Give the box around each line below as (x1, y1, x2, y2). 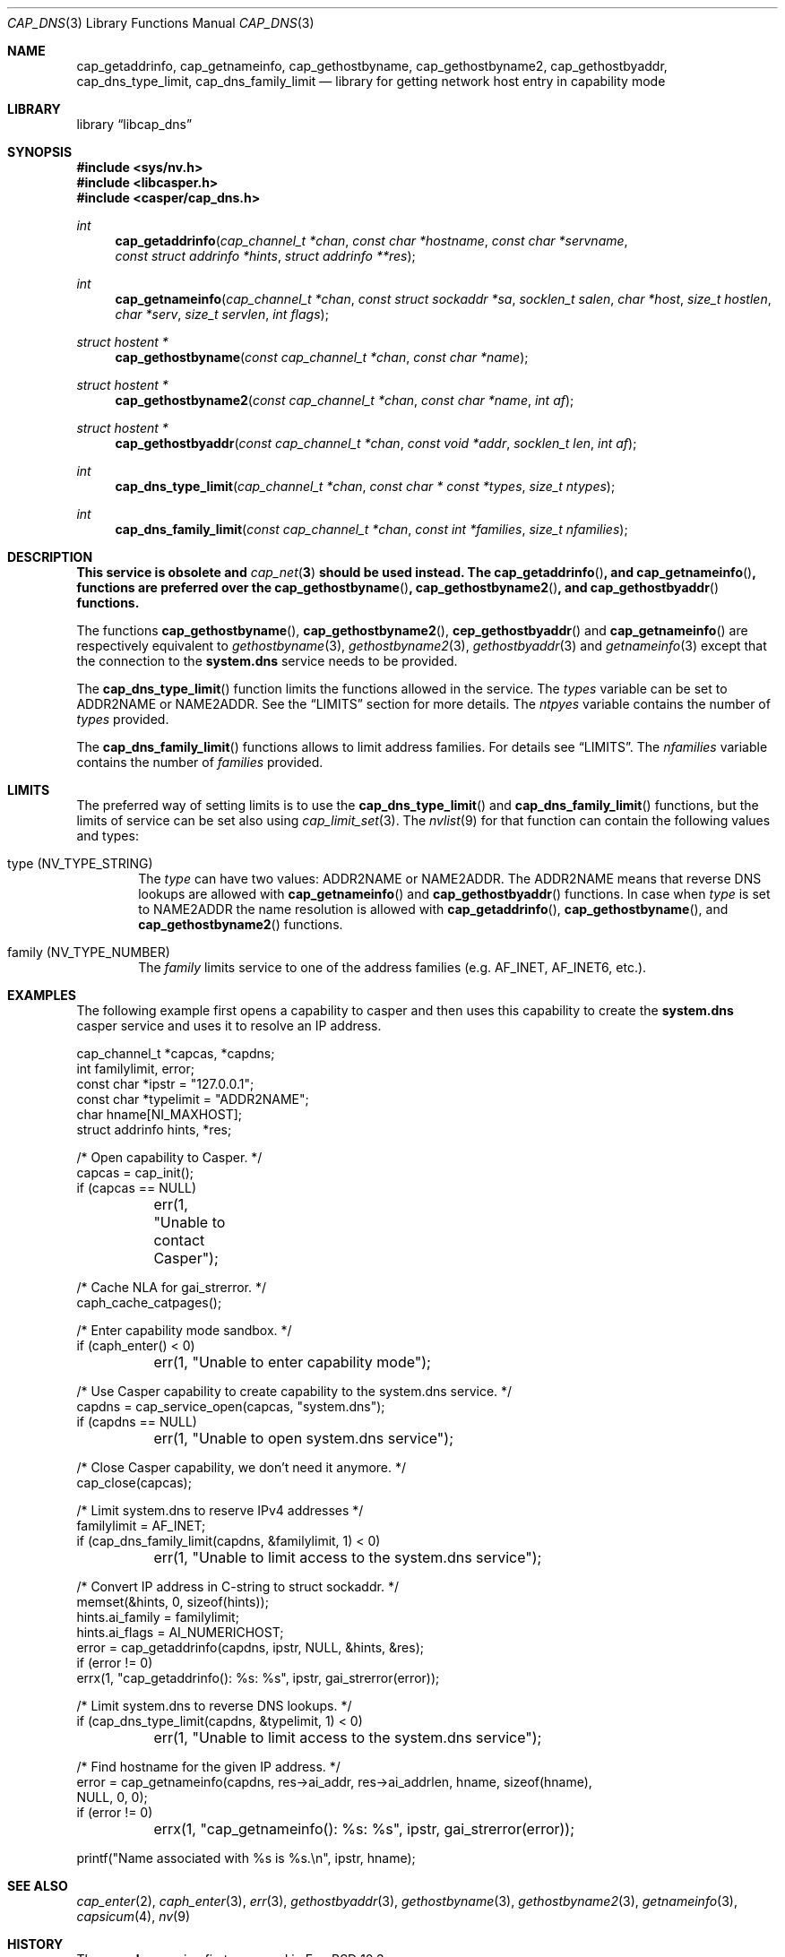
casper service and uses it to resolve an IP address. (76, 1018, 382, 1033)
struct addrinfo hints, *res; (76, 1122, 232, 1137)
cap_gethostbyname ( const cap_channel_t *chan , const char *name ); (115, 349, 529, 365)
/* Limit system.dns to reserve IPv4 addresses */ (76, 1503, 364, 1518)
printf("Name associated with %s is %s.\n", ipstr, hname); (76, 1850, 416, 1866)
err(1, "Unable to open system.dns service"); (153, 1429, 453, 1447)
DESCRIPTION (7, 549, 93, 565)
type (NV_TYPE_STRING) (7, 856, 153, 871)
